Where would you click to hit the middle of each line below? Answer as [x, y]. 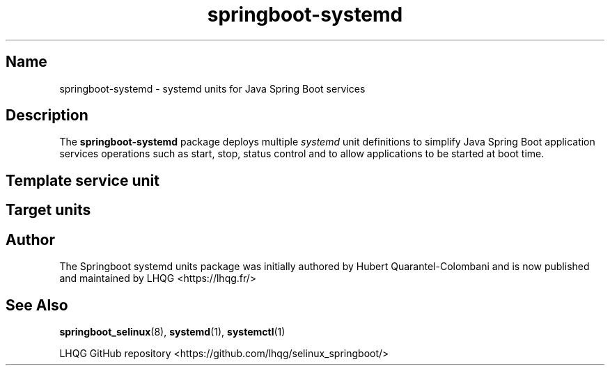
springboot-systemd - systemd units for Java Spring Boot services [212, 88]
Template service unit [83, 180]
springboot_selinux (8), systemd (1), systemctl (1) [172, 331]
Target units [48, 210]
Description [47, 116]
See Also [37, 305]
